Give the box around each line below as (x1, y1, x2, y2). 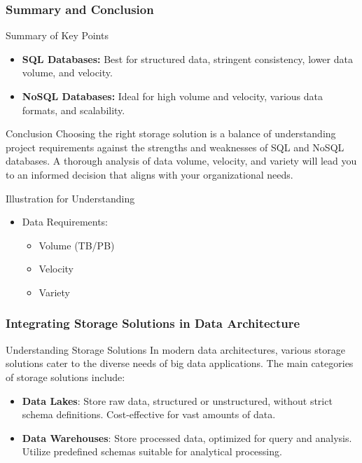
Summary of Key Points (6, 28, 109, 43)
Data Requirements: (22, 214, 109, 229)
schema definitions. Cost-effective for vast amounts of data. (22, 407, 276, 422)
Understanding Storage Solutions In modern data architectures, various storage (6, 342, 345, 357)
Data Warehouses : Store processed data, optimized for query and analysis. (22, 430, 352, 445)
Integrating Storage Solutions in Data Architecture (6, 315, 300, 332)
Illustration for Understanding (6, 191, 135, 205)
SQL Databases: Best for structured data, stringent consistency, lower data (22, 51, 353, 66)
